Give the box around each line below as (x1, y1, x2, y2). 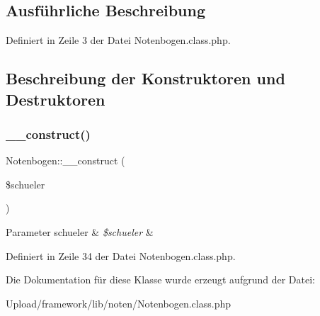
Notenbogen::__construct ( (6, 153, 125, 168)
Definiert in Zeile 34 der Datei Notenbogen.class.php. (6, 248, 236, 263)
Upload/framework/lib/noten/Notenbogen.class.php (6, 295, 232, 310)
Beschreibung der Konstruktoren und (6, 67, 285, 89)
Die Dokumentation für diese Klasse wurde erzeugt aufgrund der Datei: (6, 272, 315, 287)
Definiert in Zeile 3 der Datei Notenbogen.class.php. (6, 33, 231, 47)
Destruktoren (6, 88, 105, 110)
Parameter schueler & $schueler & (6, 224, 154, 239)
